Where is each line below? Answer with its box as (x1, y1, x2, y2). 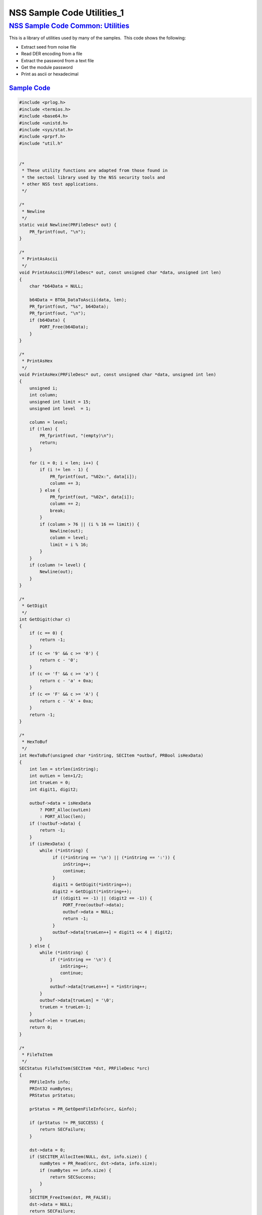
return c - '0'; (39, 658, 79, 663)
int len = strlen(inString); (29, 766, 99, 772)
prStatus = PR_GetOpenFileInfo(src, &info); (29, 1106, 137, 1112)
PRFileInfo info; (29, 1079, 71, 1085)
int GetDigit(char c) (19, 617, 71, 622)
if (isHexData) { (29, 841, 71, 847)
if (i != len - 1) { (39, 467, 89, 472)
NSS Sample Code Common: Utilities (9, 21, 130, 30)
